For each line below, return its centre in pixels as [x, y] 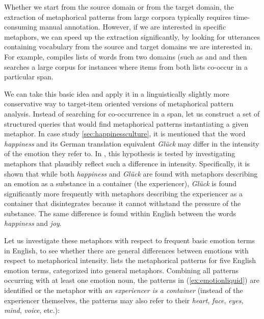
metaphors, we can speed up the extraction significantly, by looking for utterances [132, 36]
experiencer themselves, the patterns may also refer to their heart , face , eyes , [124, 300]
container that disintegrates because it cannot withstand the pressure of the [123, 203]
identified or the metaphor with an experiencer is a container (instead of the [124, 290]
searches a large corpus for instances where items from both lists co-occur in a [126, 66]
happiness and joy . [33, 223]
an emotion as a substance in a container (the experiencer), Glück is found [121, 183]
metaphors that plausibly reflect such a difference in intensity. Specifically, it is [127, 163]
